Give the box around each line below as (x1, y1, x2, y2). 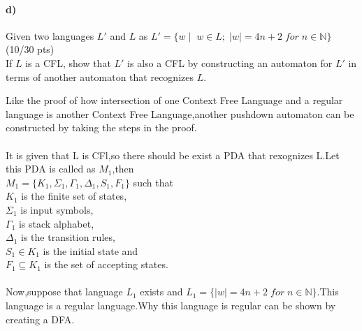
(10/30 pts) (6, 42, 55, 57)
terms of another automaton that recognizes (6, 69, 194, 84)
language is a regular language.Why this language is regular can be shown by (6, 298, 336, 313)
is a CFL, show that (25, 55, 111, 70)
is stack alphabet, (18, 216, 94, 230)
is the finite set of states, (21, 189, 127, 203)
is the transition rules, (21, 230, 115, 244)
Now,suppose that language (6, 284, 123, 299)
